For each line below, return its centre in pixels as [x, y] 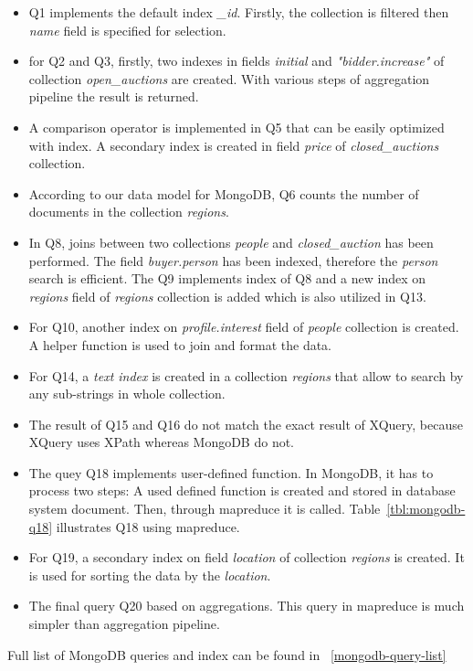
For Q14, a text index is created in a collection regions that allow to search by [246, 375]
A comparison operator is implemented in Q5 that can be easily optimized [236, 127]
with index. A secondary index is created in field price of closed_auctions [234, 145]
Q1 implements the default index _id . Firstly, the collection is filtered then [239, 12]
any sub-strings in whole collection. [127, 394]
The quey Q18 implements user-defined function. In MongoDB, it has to [231, 472]
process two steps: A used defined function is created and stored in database [242, 490]
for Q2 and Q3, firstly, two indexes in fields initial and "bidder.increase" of [236, 61]
